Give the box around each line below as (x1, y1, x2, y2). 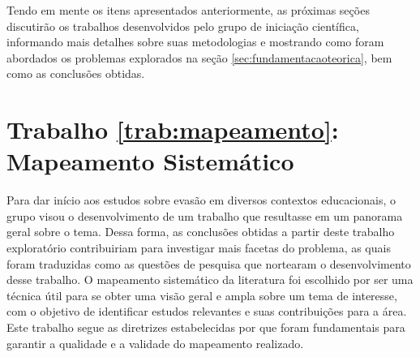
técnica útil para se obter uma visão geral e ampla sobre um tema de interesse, (6, 286, 397, 303)
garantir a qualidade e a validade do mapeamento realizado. (6, 334, 304, 351)
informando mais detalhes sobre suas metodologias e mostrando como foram (6, 33, 384, 50)
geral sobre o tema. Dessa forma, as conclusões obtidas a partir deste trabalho (6, 223, 395, 240)
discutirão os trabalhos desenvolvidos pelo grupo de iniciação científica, (6, 17, 359, 34)
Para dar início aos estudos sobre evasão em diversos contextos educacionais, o (6, 191, 396, 209)
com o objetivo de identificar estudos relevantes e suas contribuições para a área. (6, 303, 407, 320)
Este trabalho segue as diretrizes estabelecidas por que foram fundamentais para (6, 319, 405, 336)
